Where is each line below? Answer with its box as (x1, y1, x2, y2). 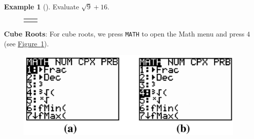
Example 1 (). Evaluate (4, 1, 79, 11)
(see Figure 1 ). (4, 38, 49, 48)
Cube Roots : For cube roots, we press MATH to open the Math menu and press (4, 28, 245, 38)
